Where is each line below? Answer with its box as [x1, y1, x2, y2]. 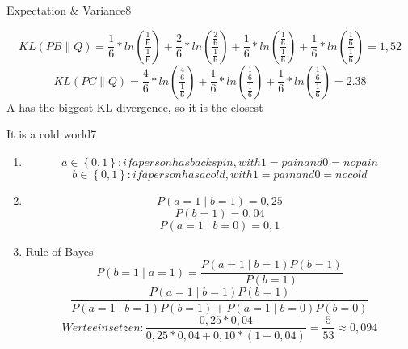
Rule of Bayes [25, 242, 94, 259]
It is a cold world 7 [6, 126, 97, 143]
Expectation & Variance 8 [6, 2, 132, 18]
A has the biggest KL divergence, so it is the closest [6, 98, 263, 115]
